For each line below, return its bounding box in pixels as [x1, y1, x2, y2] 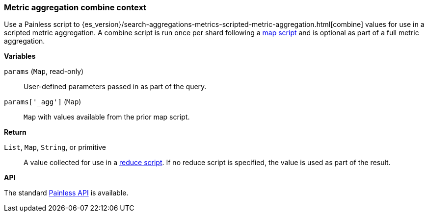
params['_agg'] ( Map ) [4, 97, 81, 106]
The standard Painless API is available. [4, 189, 129, 197]
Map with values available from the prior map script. [24, 113, 190, 121]
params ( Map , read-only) [4, 67, 84, 76]
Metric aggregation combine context [4, 2, 147, 12]
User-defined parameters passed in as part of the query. [24, 82, 207, 91]
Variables [4, 52, 36, 61]
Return [4, 128, 27, 137]
